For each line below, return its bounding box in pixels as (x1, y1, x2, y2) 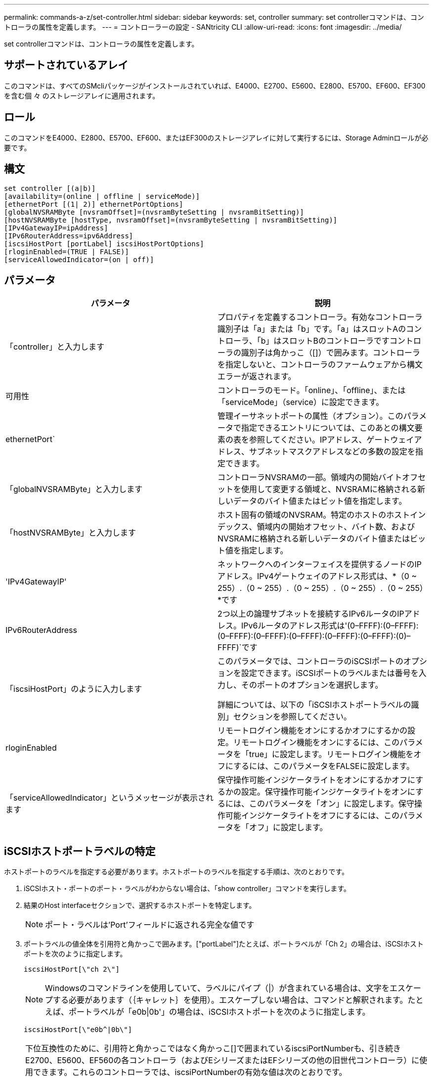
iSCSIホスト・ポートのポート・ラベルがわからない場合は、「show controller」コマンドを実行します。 (24, 884, 351, 893)
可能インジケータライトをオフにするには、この (225, 810, 400, 821)
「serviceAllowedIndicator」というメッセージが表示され (5, 793, 214, 803)
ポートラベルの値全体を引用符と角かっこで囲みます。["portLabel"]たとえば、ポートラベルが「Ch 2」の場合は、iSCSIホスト (24, 940, 424, 948)
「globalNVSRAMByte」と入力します (5, 484, 143, 495)
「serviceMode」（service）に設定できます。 (217, 397, 384, 407)
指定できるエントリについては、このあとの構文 (241, 423, 415, 433)
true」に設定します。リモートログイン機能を (249, 749, 414, 760)
